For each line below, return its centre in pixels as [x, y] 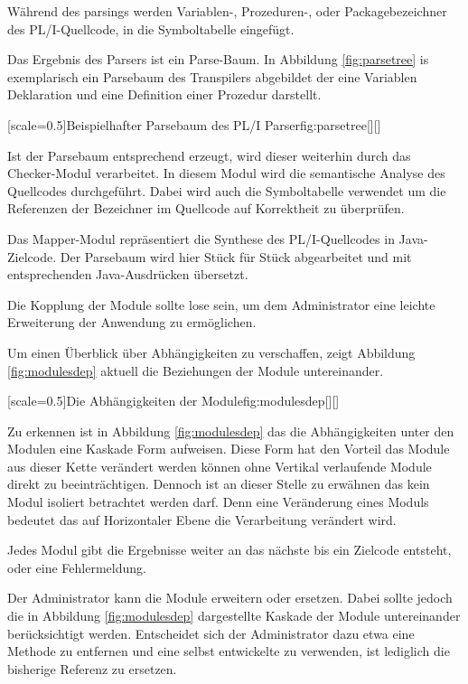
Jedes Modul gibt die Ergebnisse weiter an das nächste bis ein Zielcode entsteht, [229, 550]
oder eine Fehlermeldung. [77, 567]
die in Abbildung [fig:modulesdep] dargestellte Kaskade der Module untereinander [234, 616]
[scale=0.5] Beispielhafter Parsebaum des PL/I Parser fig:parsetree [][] [194, 124]
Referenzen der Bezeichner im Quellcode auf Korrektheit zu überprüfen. [206, 208]
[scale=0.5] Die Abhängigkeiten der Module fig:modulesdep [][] [173, 401]
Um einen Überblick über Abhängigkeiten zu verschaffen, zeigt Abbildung [211, 352]
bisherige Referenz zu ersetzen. [92, 668]
